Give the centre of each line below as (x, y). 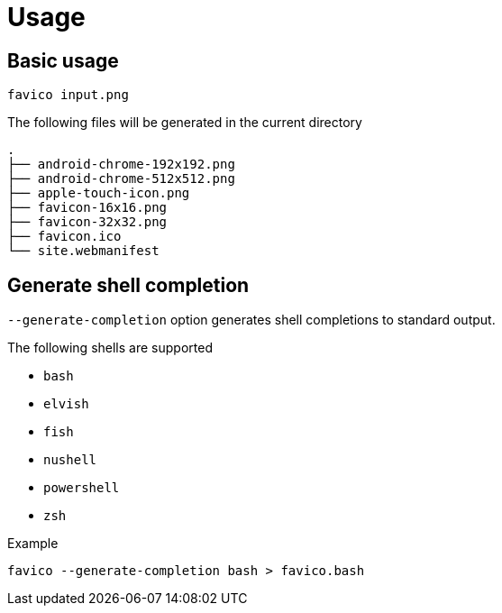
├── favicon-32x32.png (87, 222)
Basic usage (63, 60)
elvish (66, 404)
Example (33, 544)
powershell (82, 488)
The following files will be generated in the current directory (185, 123)
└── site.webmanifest (83, 251)
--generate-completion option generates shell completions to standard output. (251, 320)
